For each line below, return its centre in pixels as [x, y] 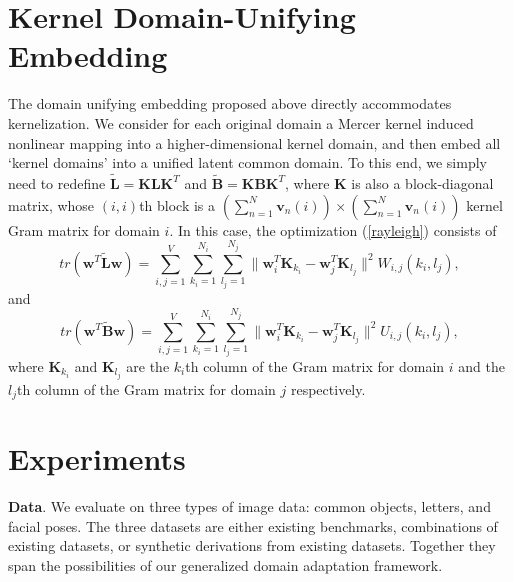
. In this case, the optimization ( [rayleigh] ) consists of [333, 229]
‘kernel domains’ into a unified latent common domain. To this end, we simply [247, 162]
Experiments [97, 458]
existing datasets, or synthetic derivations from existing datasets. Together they [252, 545]
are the [148, 365]
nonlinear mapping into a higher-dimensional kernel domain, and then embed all [254, 142]
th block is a [177, 204]
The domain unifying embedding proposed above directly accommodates [230, 103]
